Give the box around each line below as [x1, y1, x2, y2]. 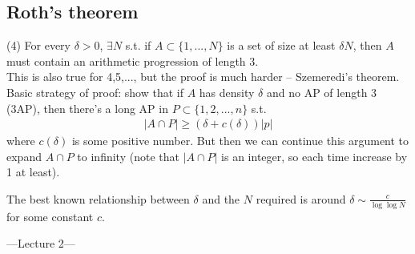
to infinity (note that [77, 147, 179, 164]
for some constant [6, 208, 94, 224]
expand [6, 147, 42, 164]
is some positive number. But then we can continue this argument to [71, 132, 409, 149]
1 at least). [6, 163, 60, 180]
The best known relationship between [6, 190, 190, 207]
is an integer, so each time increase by [221, 147, 408, 164]
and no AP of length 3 [266, 83, 377, 100]
